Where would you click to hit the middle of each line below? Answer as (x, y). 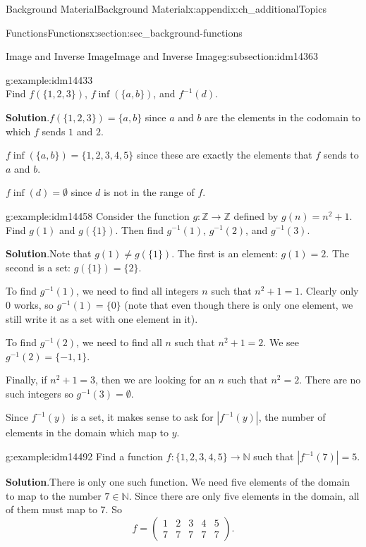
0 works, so (30, 304)
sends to (341, 155)
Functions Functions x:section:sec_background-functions (124, 32)
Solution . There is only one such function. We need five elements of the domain (178, 482)
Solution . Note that (49, 253)
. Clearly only (329, 291)
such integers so (39, 393)
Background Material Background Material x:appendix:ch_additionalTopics (166, 8)
